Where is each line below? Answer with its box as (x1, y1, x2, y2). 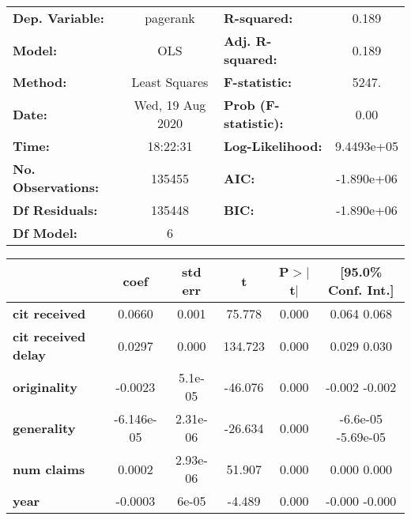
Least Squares (131, 73, 209, 91)
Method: (13, 73, 67, 91)
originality (13, 377, 77, 396)
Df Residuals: (13, 201, 98, 219)
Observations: (13, 178, 100, 196)
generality (13, 418, 76, 437)
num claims (13, 459, 85, 478)
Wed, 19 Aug (134, 96, 206, 114)
